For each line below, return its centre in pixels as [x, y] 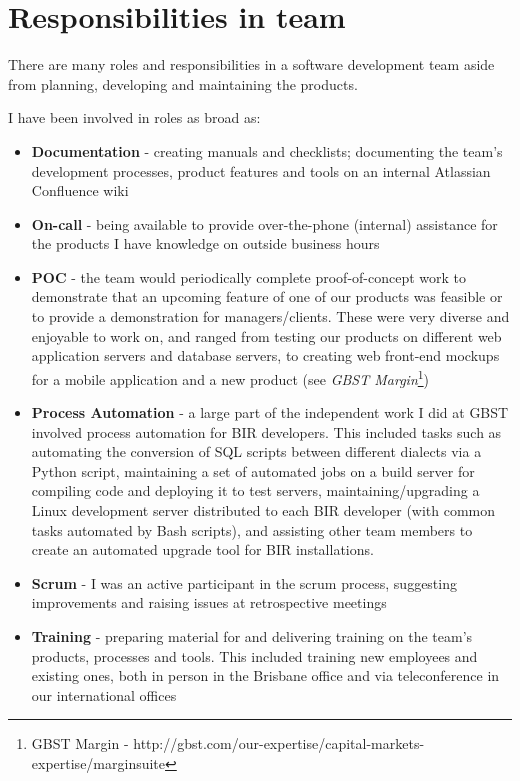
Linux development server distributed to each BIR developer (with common [263, 510]
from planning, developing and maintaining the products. [183, 83]
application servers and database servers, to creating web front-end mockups [265, 355]
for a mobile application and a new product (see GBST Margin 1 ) [230, 377]
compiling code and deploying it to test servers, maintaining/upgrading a [255, 490]
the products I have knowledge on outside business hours [205, 243]
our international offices [104, 694]
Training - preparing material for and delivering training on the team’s [252, 636]
